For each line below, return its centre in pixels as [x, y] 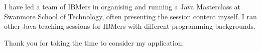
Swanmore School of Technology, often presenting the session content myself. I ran [130, 16]
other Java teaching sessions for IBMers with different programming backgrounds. [130, 26]
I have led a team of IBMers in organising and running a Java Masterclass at [122, 6]
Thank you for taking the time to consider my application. [94, 42]
